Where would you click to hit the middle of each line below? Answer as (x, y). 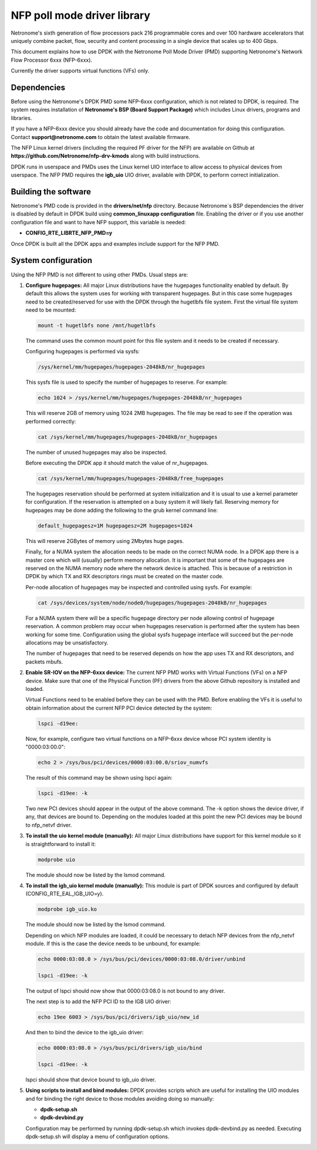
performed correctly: (51, 421)
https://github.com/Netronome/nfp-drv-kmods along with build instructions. (106, 156)
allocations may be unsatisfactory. (67, 642)
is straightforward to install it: (61, 844)
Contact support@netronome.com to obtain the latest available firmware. (101, 137)
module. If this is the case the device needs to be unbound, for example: (113, 944)
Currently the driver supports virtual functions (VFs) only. (80, 71)
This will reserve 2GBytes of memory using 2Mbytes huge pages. (105, 541)
